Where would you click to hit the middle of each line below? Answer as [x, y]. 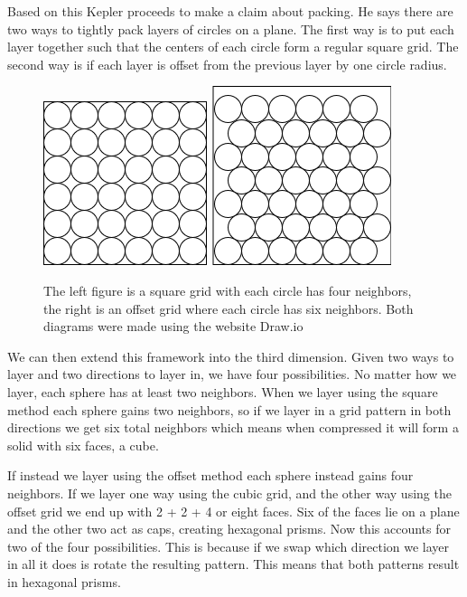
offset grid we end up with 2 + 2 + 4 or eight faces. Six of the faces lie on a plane [233, 511]
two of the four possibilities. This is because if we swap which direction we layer [229, 546]
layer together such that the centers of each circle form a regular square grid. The [233, 47]
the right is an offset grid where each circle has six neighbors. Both [229, 308]
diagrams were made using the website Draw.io [173, 326]
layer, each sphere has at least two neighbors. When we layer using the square [223, 391]
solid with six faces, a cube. [83, 445]
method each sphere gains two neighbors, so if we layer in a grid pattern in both [229, 409]
